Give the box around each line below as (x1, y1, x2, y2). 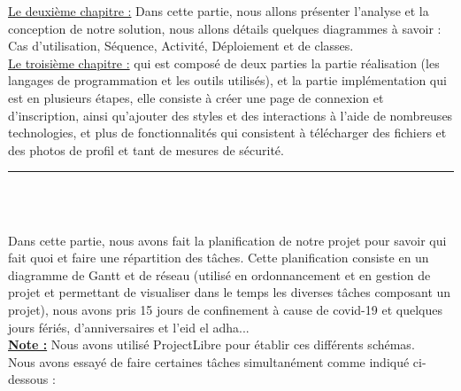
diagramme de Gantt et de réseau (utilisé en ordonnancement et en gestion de (8, 265, 431, 284)
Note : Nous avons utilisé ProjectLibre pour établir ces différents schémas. (8, 335, 415, 354)
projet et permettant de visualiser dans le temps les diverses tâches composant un (8, 283, 451, 301)
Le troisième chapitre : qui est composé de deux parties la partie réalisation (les (8, 53, 440, 72)
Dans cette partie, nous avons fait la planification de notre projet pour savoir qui (8, 231, 447, 249)
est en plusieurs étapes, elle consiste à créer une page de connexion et (8, 88, 384, 106)
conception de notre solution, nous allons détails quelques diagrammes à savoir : (8, 19, 442, 37)
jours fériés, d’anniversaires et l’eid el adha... (8, 317, 250, 336)
